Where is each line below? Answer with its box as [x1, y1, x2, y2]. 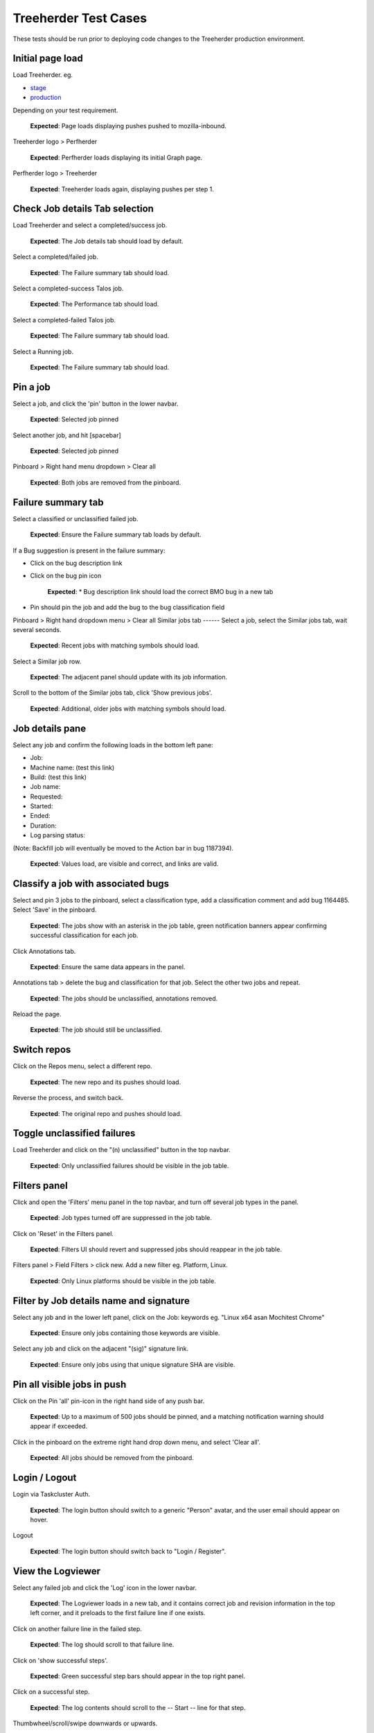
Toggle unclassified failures [12, 1127, 136, 1140]
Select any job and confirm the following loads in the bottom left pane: [12, 740, 214, 749]
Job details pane [12, 722, 87, 734]
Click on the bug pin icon [30, 572, 102, 580]
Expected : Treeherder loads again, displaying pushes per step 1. [30, 184, 215, 193]
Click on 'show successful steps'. [12, 1656, 109, 1664]
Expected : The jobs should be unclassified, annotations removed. [30, 994, 218, 1002]
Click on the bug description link [30, 559, 123, 567]
